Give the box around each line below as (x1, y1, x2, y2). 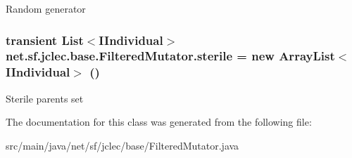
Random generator (6, 1, 86, 15)
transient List (6, 31, 84, 48)
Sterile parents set (6, 91, 84, 105)
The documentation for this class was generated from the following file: (6, 114, 312, 129)
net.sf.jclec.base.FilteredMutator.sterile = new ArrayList (6, 47, 335, 65)
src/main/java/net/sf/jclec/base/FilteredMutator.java (6, 138, 239, 152)
